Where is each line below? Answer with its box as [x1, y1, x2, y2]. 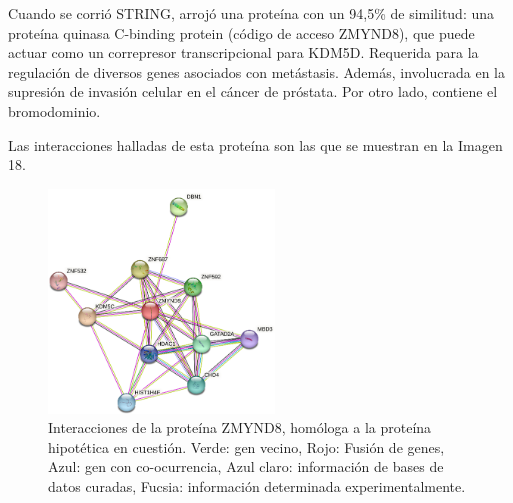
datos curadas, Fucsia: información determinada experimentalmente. [48, 475, 466, 496]
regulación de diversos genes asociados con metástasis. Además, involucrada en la [8, 61, 505, 82]
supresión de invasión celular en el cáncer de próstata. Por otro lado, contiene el [8, 81, 498, 102]
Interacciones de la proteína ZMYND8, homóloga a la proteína [48, 417, 432, 438]
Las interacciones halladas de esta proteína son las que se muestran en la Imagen [8, 134, 503, 155]
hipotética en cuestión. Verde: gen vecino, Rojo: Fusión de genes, [48, 436, 445, 457]
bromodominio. [8, 100, 101, 121]
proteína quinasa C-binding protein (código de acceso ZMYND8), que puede [8, 22, 475, 43]
